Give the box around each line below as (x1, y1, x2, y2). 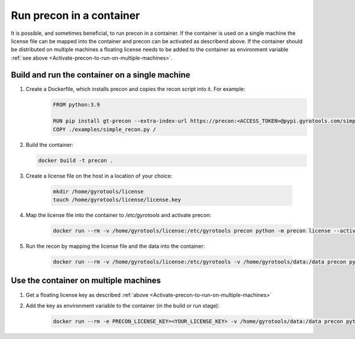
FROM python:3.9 (53, 101, 101, 108)
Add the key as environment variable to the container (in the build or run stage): (25, 302, 220, 309)
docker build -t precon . (38, 157, 114, 164)
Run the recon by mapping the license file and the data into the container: (25, 243, 205, 250)
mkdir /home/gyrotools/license (53, 188, 144, 195)
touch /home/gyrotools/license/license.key (53, 196, 182, 204)
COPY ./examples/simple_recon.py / (53, 126, 156, 133)
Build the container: (25, 141, 73, 148)
